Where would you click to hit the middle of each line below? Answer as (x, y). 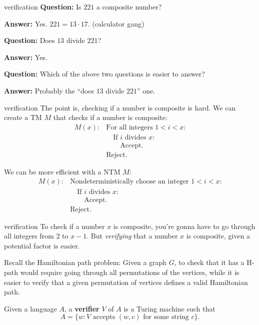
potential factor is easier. (42, 245)
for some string (166, 317)
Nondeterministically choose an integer (129, 182)
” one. (146, 90)
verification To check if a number (54, 226)
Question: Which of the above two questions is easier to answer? (104, 74)
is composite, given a (218, 236)
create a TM (23, 117)
